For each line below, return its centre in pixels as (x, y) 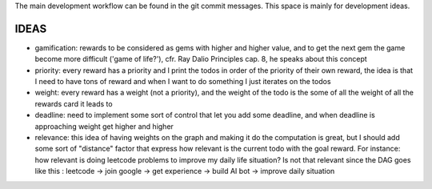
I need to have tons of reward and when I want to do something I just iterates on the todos (183, 82)
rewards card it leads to (74, 103)
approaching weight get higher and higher (104, 126)
